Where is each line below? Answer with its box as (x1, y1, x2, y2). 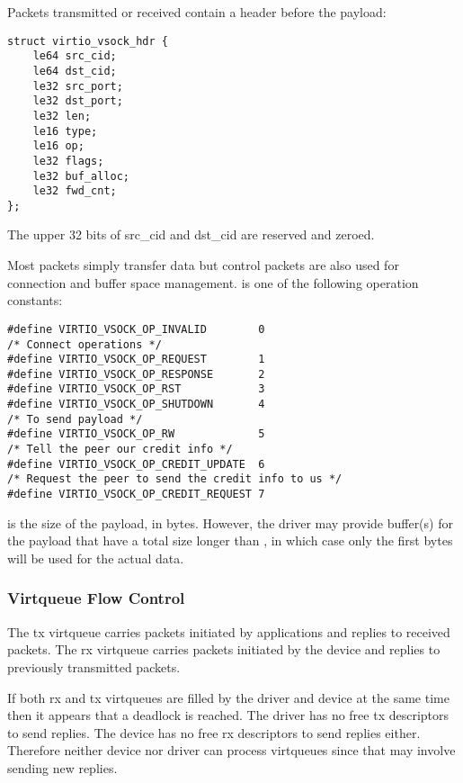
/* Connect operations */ (7, 337, 162, 351)
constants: (7, 291, 63, 310)
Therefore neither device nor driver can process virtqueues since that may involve (7, 741, 456, 760)
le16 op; (32, 139, 85, 153)
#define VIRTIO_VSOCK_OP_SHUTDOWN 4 (7, 398, 265, 411)
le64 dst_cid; (32, 64, 117, 77)
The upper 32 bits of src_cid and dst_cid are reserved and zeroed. (7, 225, 375, 244)
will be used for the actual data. (7, 548, 184, 567)
